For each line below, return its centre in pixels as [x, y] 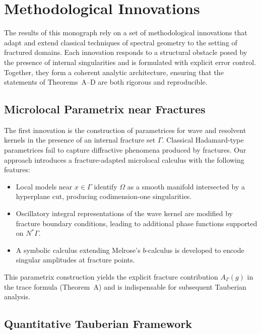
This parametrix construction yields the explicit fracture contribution [111, 277]
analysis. [17, 296]
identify [106, 186]
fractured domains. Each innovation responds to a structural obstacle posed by [126, 52]
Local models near [44, 186]
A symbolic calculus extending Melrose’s [78, 250]
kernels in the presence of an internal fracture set [80, 140]
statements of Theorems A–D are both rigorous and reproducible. [106, 82]
